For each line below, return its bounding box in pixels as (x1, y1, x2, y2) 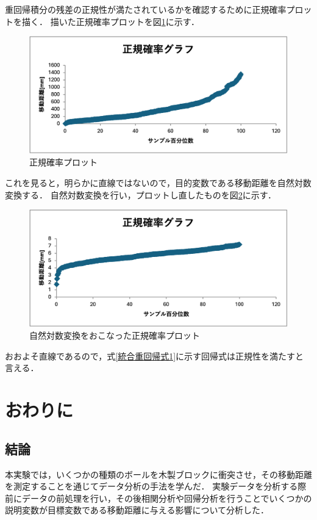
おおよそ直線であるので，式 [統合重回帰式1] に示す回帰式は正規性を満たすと (5, 349, 304, 362)
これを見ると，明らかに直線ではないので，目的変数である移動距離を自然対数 (5, 176, 312, 189)
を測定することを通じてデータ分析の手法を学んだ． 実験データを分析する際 (5, 480, 307, 493)
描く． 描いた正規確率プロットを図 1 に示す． (21, 15, 200, 27)
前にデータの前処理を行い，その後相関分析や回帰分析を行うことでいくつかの (5, 491, 312, 504)
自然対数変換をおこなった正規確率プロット (29, 329, 200, 342)
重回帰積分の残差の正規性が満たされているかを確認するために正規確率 (5, 3, 287, 15)
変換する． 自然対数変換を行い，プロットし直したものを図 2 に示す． (5, 188, 277, 201)
